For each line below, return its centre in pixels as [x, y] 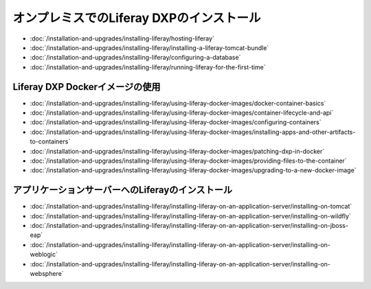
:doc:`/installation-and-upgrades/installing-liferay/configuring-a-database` [135, 58]
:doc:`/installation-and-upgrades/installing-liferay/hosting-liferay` [122, 38]
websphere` [47, 274]
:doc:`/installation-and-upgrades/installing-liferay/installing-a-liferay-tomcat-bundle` [149, 47]
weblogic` [44, 255]
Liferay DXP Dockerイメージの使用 [87, 87]
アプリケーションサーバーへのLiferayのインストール [123, 190]
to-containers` [50, 141]
